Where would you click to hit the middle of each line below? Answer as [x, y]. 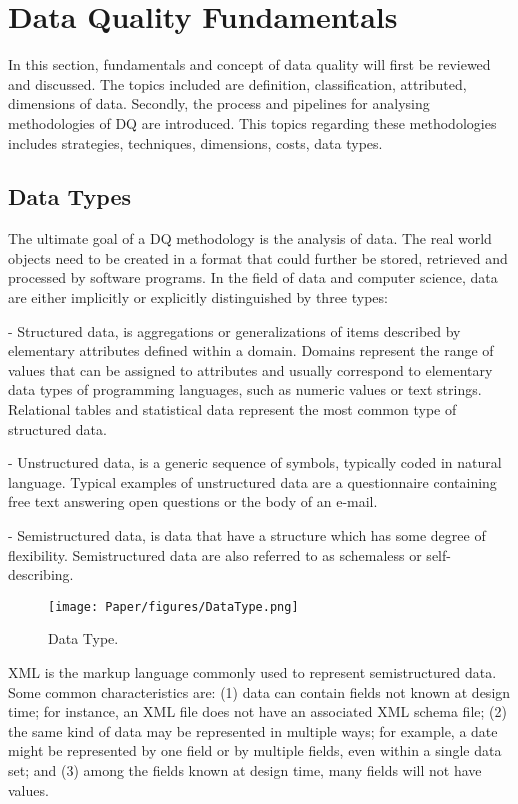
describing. [41, 574]
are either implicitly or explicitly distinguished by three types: [198, 297]
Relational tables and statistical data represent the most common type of [232, 409]
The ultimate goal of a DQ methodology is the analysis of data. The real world [250, 238]
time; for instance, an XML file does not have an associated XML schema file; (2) [257, 711]
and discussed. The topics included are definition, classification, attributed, [237, 83]
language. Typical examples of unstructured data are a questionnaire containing [252, 481]
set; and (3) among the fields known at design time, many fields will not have [245, 770]
